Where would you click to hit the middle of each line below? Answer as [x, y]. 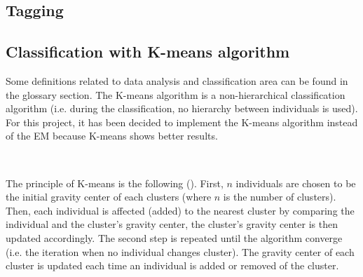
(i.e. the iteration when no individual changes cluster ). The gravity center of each [180, 251]
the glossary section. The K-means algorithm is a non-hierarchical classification [176, 94]
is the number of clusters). [280, 197]
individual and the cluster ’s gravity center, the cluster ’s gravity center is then [172, 224]
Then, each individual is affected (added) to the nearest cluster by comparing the [180, 210]
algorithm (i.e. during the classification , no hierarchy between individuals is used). [182, 108]
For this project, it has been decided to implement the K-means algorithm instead [182, 122]
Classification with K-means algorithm [148, 52]
